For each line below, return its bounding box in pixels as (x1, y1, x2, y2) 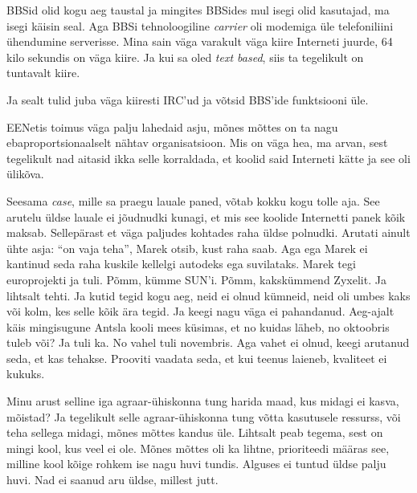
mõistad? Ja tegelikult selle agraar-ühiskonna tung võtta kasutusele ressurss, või (6, 408, 401, 425)
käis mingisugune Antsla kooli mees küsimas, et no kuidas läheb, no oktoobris (6, 318, 390, 335)
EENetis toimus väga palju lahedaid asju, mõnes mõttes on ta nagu (6, 118, 338, 135)
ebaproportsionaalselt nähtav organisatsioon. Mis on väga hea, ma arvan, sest (6, 134, 388, 151)
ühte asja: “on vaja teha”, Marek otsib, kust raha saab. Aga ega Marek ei (6, 239, 368, 256)
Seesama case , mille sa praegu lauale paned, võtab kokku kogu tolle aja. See (6, 192, 380, 209)
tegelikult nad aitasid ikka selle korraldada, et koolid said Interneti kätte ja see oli (6, 149, 411, 166)
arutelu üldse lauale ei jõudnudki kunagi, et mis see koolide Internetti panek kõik (6, 208, 406, 225)
